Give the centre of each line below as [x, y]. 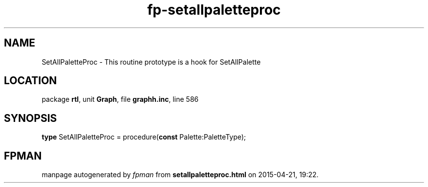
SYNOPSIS [31, 118]
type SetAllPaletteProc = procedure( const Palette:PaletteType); [144, 137]
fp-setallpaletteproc [214, 10]
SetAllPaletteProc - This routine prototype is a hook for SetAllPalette [151, 62]
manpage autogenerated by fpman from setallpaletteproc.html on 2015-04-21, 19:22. [180, 175]
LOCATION [31, 81]
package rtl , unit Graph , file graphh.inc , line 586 [120, 99]
